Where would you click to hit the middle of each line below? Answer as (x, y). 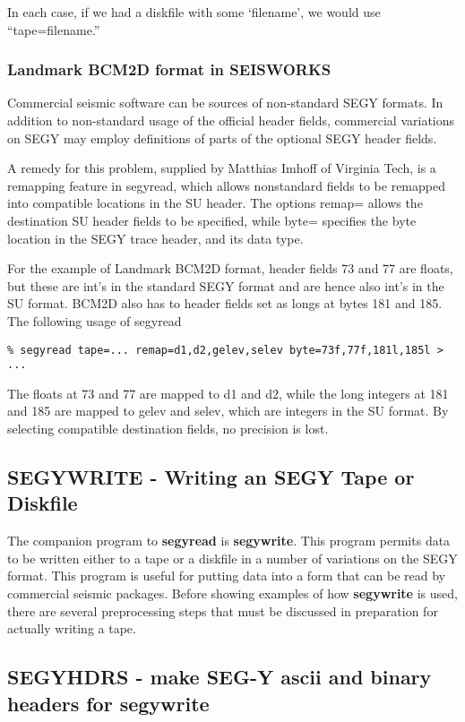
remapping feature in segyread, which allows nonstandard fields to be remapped (226, 185)
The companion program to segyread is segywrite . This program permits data (229, 541)
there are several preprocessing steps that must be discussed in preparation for (223, 610)
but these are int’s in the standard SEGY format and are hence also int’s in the (226, 285)
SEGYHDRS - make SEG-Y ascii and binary (220, 677)
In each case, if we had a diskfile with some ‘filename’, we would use (194, 12)
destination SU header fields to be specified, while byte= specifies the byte (212, 220)
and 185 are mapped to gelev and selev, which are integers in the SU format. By (228, 411)
